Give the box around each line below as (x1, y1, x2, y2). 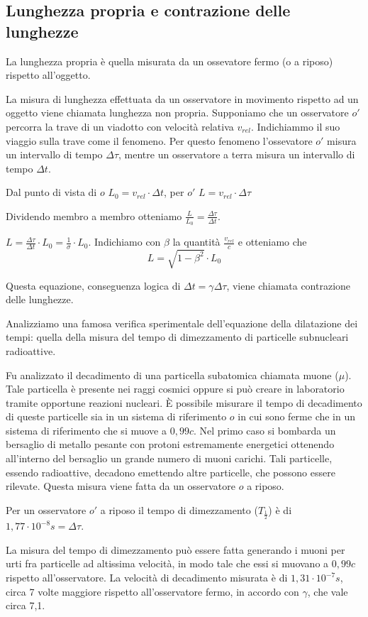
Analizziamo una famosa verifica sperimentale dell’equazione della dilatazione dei (6, 315, 358, 330)
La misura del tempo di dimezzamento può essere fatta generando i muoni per (6, 542, 345, 557)
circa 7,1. (6, 598, 45, 613)
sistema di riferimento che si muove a (6, 422, 167, 437)
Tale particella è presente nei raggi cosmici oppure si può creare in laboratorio (6, 381, 345, 396)
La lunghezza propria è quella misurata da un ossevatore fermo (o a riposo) (6, 53, 333, 68)
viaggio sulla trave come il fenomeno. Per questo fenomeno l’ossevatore (6, 133, 313, 148)
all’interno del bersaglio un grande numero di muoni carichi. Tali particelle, (6, 451, 333, 466)
